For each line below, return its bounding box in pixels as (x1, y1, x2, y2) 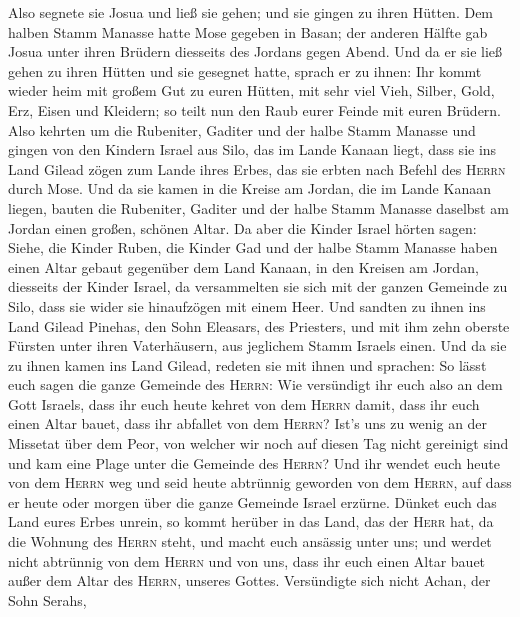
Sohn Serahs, (8, 589, 87, 610)
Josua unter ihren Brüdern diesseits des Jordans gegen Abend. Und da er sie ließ (8, 41, 503, 62)
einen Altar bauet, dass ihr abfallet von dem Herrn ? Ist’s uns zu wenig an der (8, 413, 488, 434)
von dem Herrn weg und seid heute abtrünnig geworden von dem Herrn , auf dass (8, 472, 512, 493)
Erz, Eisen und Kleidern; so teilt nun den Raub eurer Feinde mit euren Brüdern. (8, 99, 502, 120)
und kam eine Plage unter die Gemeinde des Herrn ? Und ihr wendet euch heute (8, 452, 500, 473)
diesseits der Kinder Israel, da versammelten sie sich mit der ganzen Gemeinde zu (8, 276, 508, 297)
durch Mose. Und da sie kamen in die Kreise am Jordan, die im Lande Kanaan (8, 178, 491, 199)
